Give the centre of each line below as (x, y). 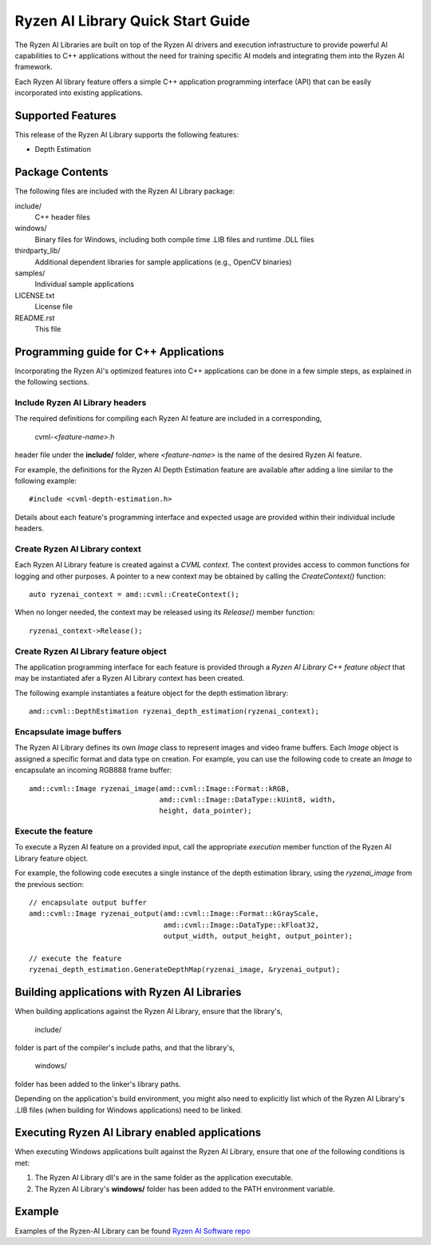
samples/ (30, 273)
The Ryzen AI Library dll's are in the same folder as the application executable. (164, 1178)
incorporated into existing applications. (79, 93)
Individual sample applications (85, 284)
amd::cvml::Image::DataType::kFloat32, (241, 925)
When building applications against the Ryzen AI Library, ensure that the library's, (149, 1012)
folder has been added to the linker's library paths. (98, 1084)
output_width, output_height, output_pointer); (258, 936)
